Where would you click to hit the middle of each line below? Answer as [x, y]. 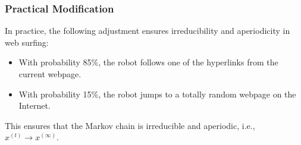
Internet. [35, 105]
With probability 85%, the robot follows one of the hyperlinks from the [148, 62]
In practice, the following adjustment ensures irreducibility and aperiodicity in [148, 31]
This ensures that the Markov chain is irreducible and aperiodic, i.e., [130, 125]
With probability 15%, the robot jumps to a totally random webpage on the [157, 94]
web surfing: [27, 42]
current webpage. [50, 74]
